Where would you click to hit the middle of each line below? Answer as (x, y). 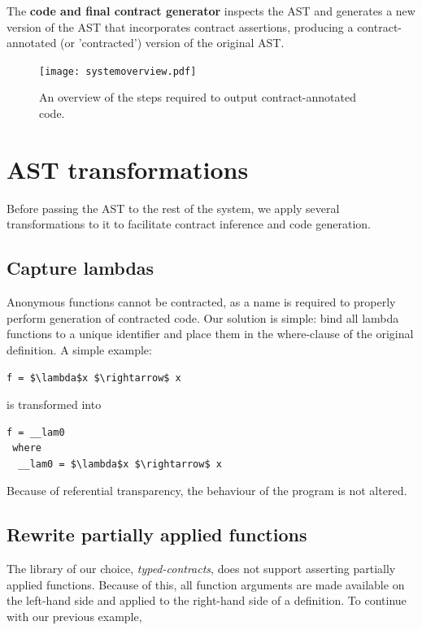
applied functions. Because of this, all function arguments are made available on (206, 584)
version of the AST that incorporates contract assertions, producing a (180, 26)
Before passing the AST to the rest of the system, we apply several (173, 208)
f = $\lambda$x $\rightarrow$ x (94, 378)
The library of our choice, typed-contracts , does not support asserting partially (201, 569)
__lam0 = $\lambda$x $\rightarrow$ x (120, 464)
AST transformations (128, 169)
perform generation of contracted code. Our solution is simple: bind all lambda (203, 317)
